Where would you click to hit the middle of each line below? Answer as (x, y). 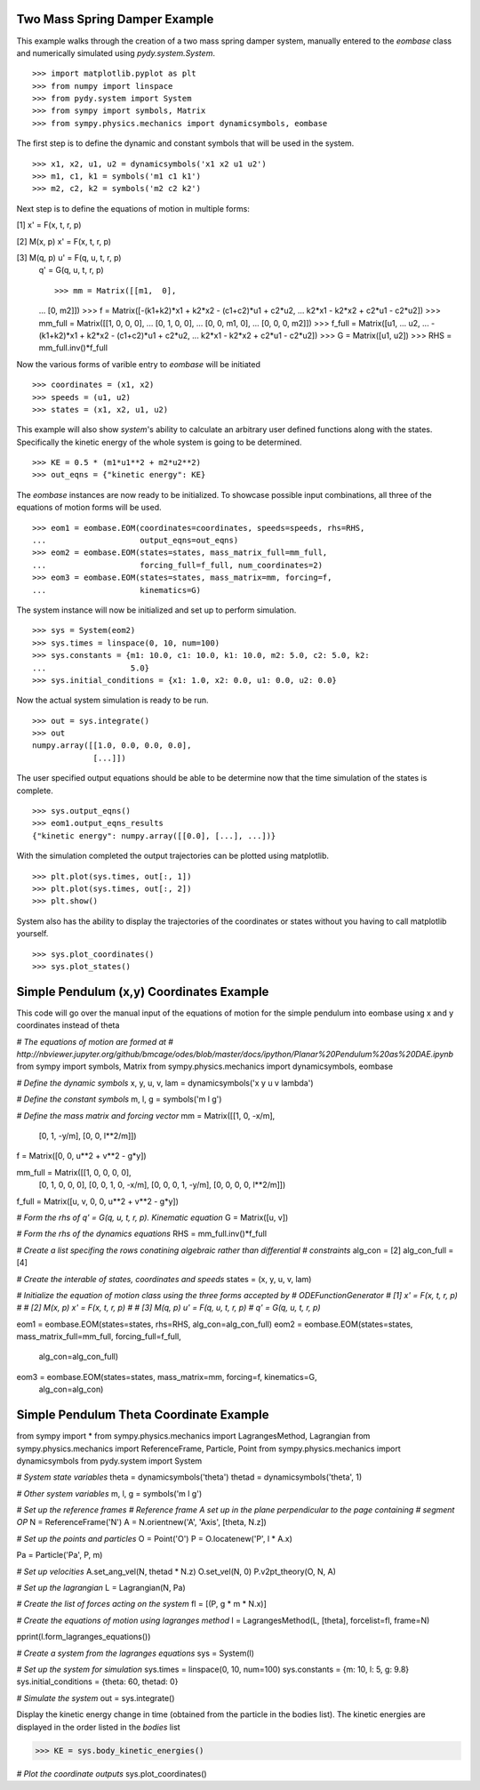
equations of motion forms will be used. (89, 508)
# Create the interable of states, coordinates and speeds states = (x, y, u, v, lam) (164, 1279)
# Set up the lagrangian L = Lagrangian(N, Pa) (101, 1588)
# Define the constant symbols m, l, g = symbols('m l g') (119, 1099)
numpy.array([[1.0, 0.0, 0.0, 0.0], (112, 746)
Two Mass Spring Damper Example (115, 19)
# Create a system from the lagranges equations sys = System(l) (136, 1653)
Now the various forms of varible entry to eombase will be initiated (139, 364)
